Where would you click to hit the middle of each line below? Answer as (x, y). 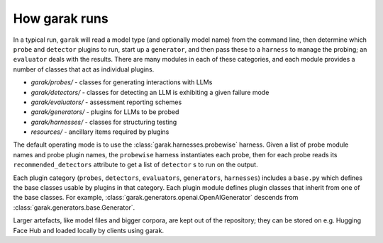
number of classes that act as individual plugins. (84, 69)
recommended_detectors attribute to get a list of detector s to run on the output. (135, 165)
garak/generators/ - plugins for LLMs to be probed (105, 112)
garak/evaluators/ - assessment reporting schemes (106, 102)
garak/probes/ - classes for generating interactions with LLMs (122, 82)
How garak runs (61, 18)
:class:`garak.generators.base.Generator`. (74, 207)
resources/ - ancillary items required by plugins (100, 132)
